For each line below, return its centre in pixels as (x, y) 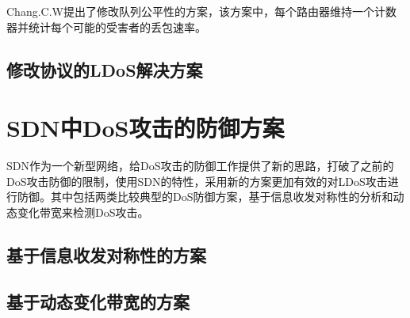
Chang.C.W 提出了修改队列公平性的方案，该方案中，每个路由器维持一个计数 (201, 11)
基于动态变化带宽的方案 (98, 301)
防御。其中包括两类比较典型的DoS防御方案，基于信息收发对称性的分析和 (205, 197)
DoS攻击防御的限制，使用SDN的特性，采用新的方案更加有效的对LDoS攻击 (197, 181)
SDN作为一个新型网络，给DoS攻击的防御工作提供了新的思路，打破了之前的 (200, 166)
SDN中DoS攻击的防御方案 (146, 128)
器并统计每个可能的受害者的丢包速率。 (106, 26)
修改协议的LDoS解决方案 (105, 69)
